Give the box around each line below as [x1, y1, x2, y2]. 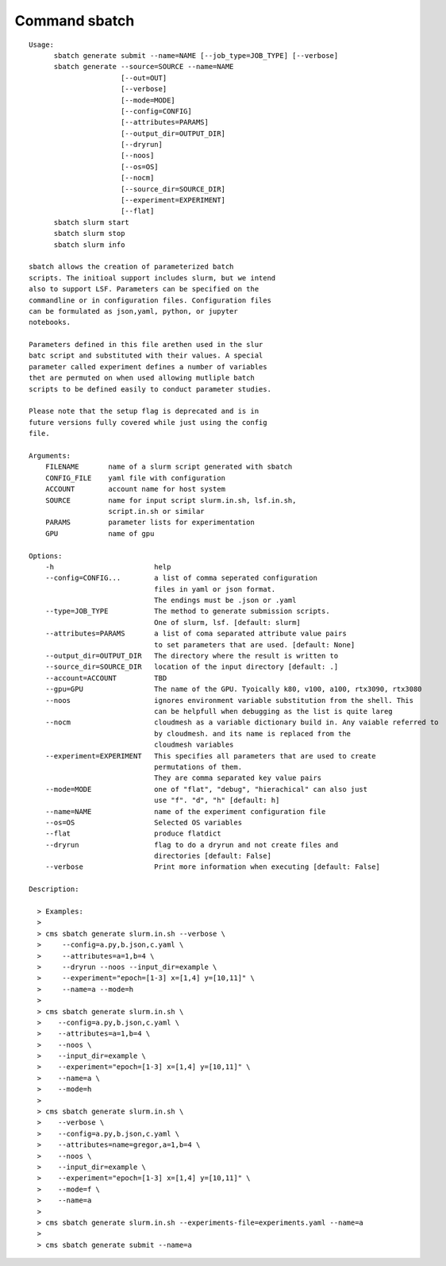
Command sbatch [14, 12, 135, 29]
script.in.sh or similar [108, 507, 206, 515]
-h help [44, 562, 171, 571]
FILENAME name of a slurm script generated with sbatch [44, 462, 293, 472]
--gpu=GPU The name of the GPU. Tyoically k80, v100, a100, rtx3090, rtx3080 [44, 685, 422, 694]
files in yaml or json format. [153, 585, 276, 593]
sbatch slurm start [53, 218, 130, 226]
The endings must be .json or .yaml [153, 596, 297, 605]
